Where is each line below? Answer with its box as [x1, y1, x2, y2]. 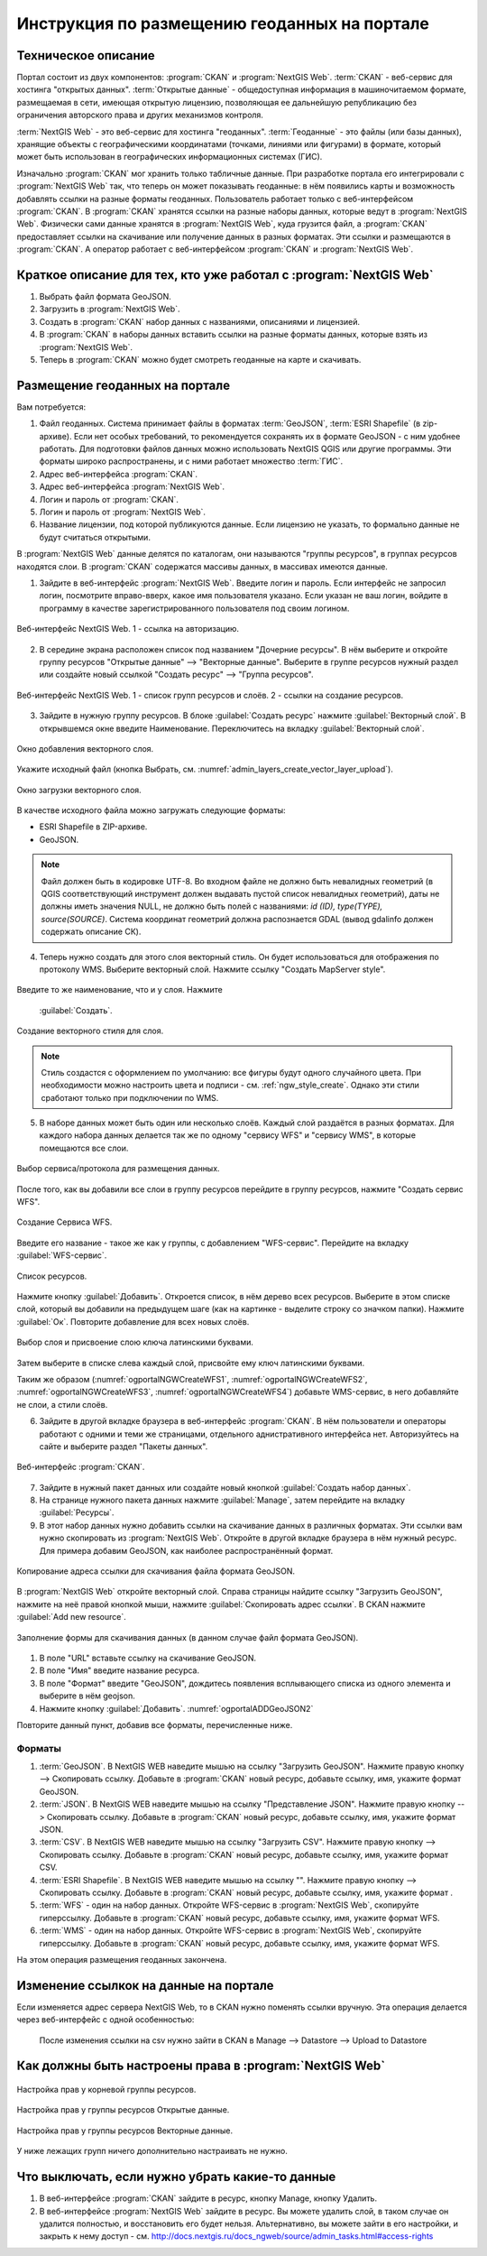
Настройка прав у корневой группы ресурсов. [16, 2085, 197, 2095]
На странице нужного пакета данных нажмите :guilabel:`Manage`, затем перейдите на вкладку [39, 1494, 406, 1506]
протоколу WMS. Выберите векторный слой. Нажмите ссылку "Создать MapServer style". [39, 964, 386, 975]
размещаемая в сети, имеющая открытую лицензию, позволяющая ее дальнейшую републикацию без [16, 97, 417, 107]
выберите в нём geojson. [39, 1690, 135, 1701]
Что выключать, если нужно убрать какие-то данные [16, 2169, 336, 2185]
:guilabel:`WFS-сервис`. [16, 1250, 107, 1261]
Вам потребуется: [16, 402, 86, 412]
